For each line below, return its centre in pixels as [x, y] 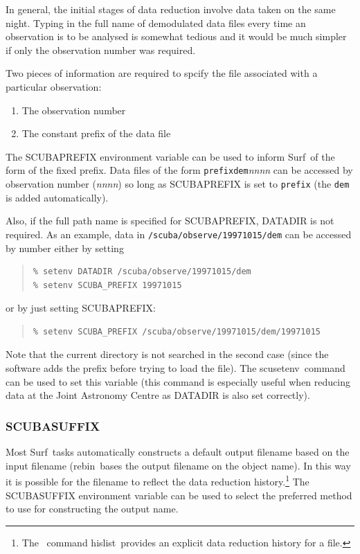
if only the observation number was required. [101, 50]
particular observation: [54, 86]
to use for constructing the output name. [92, 509]
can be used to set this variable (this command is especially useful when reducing [178, 381]
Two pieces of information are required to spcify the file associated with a [162, 73]
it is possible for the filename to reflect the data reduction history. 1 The [157, 480]
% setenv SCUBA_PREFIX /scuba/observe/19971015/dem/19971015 [177, 331]
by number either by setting [65, 248]
